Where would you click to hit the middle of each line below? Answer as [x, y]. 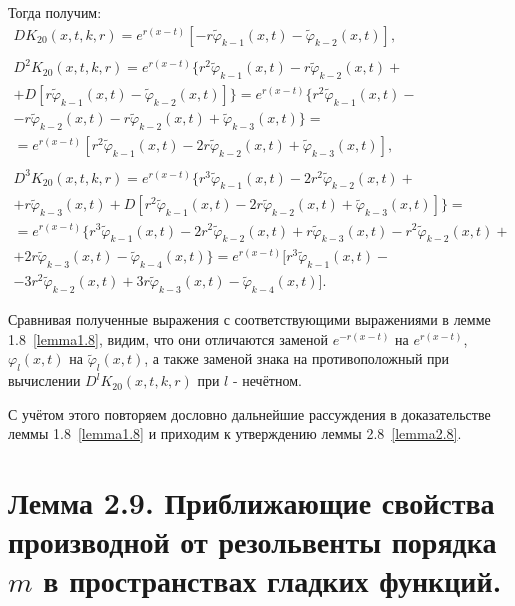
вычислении [44, 380]
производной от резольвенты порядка [252, 541]
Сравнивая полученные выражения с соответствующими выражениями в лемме [249, 319]
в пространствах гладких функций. [272, 580]
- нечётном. [267, 380]
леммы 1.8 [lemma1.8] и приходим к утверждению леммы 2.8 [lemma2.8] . [235, 433]
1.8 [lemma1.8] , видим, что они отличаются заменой [168, 338]
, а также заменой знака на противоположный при [297, 358]
